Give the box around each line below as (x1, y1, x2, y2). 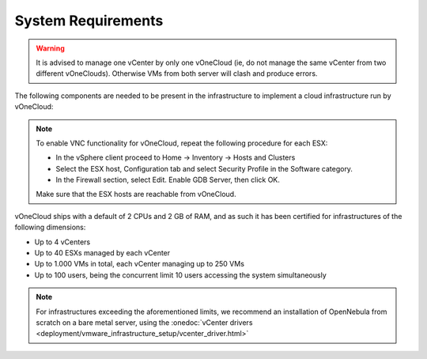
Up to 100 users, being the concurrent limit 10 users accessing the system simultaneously (34, 270, 327, 280)
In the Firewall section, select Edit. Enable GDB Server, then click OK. (55, 175, 281, 185)
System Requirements (14, 12, 164, 29)
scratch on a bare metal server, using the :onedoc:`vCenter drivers (36, 317, 253, 327)
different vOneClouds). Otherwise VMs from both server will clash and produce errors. (36, 69, 318, 78)
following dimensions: (14, 222, 86, 232)
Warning (36, 43, 65, 53)
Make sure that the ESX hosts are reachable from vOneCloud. (36, 190, 236, 199)
